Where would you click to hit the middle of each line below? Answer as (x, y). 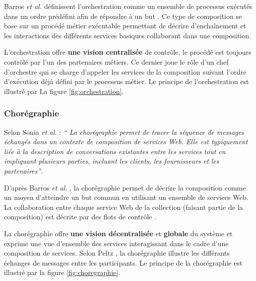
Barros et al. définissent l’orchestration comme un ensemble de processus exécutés (128, 6)
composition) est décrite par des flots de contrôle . (80, 217)
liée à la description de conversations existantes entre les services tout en (115, 151)
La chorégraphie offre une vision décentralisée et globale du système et (118, 233)
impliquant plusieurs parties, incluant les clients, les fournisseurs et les (112, 161)
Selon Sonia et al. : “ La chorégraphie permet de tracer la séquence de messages (124, 132)
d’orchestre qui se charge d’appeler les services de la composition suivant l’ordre (125, 71)
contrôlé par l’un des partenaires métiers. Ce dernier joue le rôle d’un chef (116, 61)
